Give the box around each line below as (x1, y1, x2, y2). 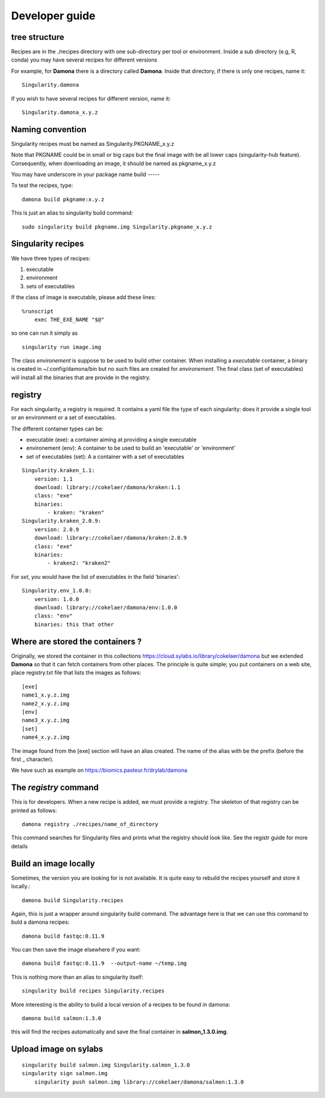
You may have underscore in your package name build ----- (11, 171, 160, 178)
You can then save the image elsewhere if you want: (11, 946, 141, 953)
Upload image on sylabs (11, 1044, 104, 1055)
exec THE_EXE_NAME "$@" (34, 316, 105, 323)
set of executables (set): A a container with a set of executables (26, 453, 185, 460)
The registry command (11, 783, 99, 793)
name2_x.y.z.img (22, 700, 70, 707)
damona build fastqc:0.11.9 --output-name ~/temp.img (22, 960, 187, 967)
